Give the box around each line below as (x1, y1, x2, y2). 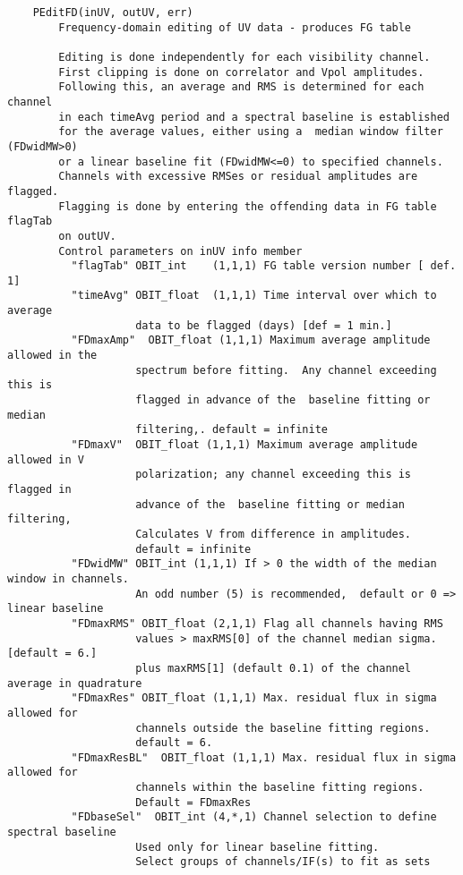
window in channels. (7, 572, 130, 585)
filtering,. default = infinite (135, 423, 328, 437)
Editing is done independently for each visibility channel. (58, 50, 431, 64)
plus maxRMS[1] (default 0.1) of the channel (135, 661, 412, 675)
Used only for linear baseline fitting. (135, 840, 380, 854)
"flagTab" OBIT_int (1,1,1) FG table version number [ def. (71, 259, 457, 273)
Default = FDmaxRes (135, 795, 252, 809)
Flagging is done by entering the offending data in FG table (58, 200, 437, 213)
